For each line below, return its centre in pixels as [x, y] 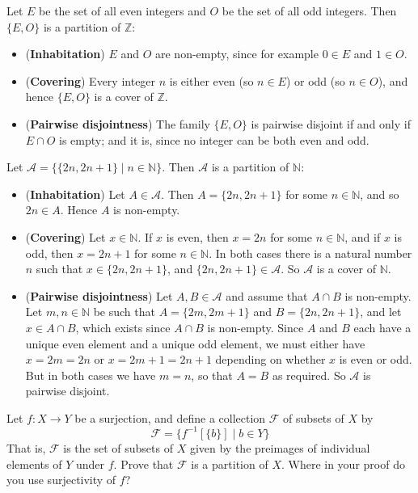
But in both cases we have [91, 375]
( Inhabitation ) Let [75, 194]
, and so [380, 194]
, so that [212, 375]
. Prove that [144, 464]
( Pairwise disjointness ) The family [118, 123]
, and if [363, 236]
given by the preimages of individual [280, 447]
